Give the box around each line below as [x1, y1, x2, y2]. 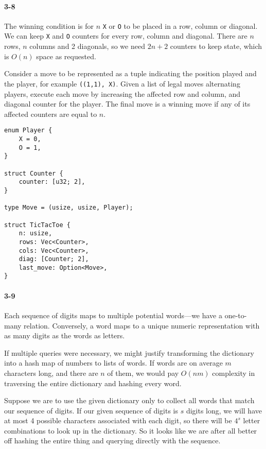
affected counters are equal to [4, 108, 97, 119]
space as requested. [36, 50, 96, 61]
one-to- [224, 309, 247, 320]
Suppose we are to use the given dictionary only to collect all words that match [4, 395, 255, 406]
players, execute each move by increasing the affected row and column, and [4, 88, 241, 99]
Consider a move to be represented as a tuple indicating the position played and [4, 68, 257, 79]
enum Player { [4, 127, 52, 134]
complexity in [212, 367, 255, 378]
